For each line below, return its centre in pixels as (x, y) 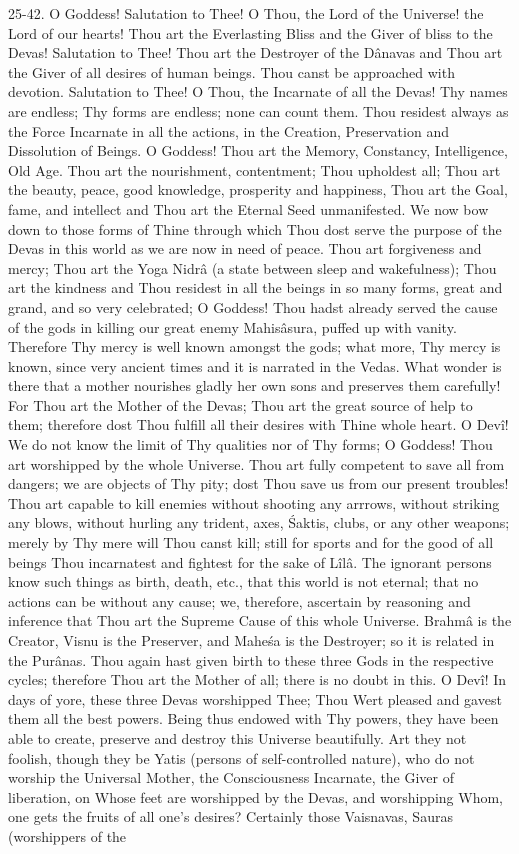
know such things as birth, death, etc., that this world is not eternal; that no (243, 581)
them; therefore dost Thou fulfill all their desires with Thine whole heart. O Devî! (258, 424)
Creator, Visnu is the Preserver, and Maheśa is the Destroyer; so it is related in (251, 640)
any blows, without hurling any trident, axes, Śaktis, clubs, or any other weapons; (259, 522)
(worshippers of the (67, 835)
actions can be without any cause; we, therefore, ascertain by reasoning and (239, 600)
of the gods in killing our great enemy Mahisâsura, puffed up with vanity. (232, 326)
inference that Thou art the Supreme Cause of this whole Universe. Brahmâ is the (260, 620)
